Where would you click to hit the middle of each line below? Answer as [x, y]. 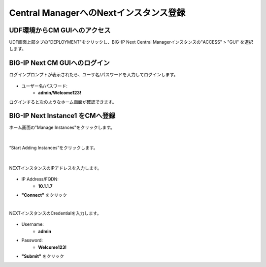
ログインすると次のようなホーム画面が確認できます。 [63, 102]
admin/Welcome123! [60, 93]
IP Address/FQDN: [40, 179]
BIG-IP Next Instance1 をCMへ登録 [62, 116]
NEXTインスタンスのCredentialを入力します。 [55, 213]
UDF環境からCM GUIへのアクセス [60, 30]
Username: [33, 224]
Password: [32, 240]
